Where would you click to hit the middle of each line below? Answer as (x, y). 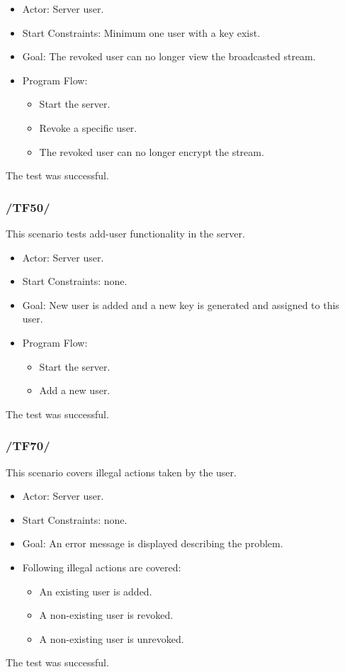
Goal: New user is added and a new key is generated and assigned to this (181, 304)
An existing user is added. (96, 591)
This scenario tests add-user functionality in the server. (125, 233)
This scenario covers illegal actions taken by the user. (121, 472)
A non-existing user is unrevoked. (112, 638)
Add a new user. (75, 390)
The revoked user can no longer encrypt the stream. (152, 151)
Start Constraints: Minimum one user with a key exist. (141, 32)
